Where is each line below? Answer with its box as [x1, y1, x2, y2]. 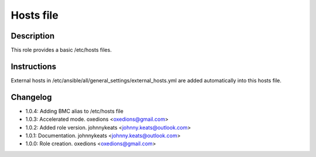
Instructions [11, 61, 57, 71]
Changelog [11, 92, 52, 102]
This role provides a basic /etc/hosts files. [11, 47, 112, 54]
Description [11, 31, 55, 41]
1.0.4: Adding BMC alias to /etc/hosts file [25, 107, 124, 114]
